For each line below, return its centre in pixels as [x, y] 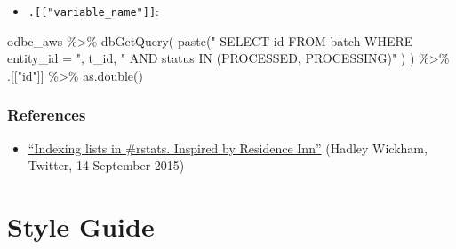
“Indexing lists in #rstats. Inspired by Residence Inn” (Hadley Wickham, [228, 148]
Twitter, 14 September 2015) [106, 165]
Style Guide [81, 226]
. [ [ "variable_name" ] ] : [93, 11]
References [47, 115]
